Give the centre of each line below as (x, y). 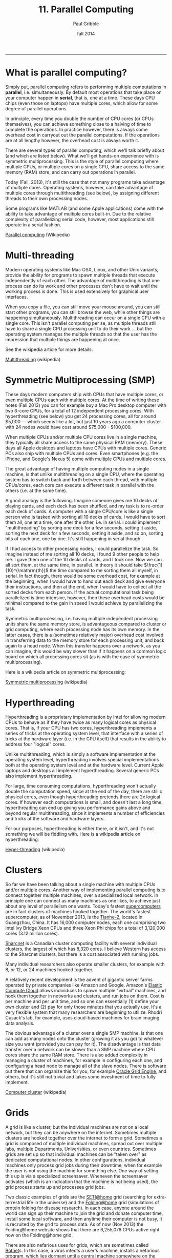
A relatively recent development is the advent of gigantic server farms (79, 979)
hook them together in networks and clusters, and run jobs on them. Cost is (85, 996)
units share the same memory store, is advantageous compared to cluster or (86, 624)
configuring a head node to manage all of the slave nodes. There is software (86, 1066)
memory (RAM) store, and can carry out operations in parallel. (71, 172)
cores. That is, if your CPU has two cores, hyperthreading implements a (81, 728)
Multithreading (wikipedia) (33, 359)
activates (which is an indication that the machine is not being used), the (82, 1182)
